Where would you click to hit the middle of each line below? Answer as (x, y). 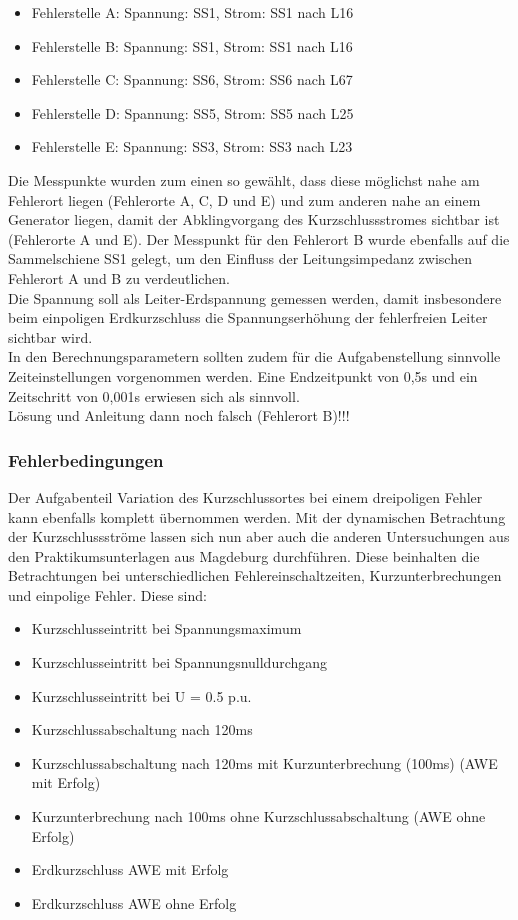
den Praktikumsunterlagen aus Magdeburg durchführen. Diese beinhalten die (244, 555)
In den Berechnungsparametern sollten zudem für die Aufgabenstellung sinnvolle (254, 356)
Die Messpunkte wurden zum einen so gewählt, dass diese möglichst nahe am (244, 179)
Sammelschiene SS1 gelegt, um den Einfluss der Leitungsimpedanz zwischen (240, 258)
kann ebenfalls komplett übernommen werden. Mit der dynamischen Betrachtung (257, 516)
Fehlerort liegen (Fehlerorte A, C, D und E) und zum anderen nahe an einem (244, 199)
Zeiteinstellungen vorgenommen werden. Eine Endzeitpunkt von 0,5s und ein (243, 375)
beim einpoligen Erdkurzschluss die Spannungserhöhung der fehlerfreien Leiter (248, 317)
